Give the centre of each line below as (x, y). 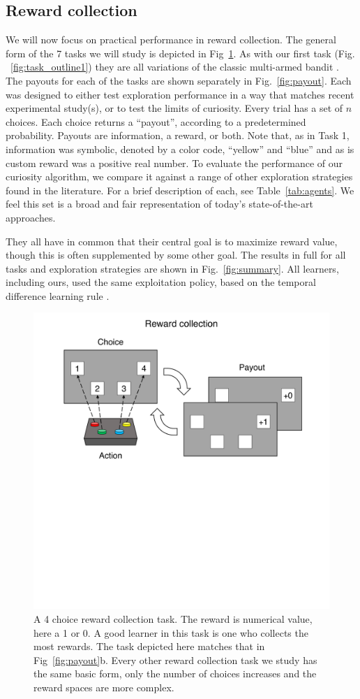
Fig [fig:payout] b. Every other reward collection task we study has (175, 660)
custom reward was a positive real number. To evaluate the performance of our (174, 163)
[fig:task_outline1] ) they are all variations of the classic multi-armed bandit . (175, 67)
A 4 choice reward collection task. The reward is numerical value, (173, 619)
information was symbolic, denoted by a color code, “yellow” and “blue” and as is (180, 149)
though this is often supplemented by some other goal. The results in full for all (176, 255)
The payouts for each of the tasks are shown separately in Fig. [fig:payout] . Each (179, 80)
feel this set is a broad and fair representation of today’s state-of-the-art (159, 204)
